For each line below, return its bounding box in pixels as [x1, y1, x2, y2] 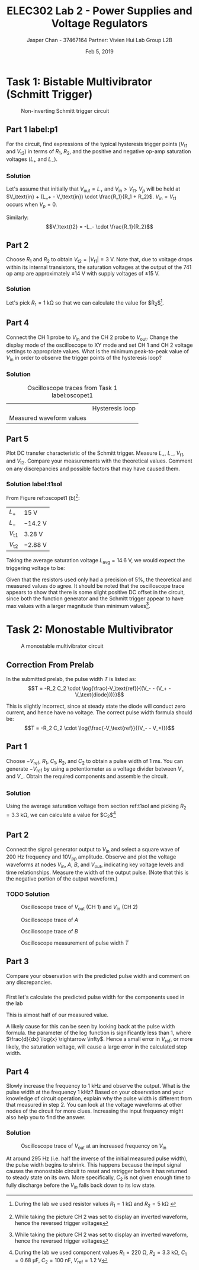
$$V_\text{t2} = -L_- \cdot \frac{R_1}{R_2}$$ [46, 223, 153, 230]
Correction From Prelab [6, 660, 94, 670]
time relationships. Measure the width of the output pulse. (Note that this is [6, 869, 189, 876]
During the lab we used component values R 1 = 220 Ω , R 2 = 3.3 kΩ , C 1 [14, 1249, 187, 1257]
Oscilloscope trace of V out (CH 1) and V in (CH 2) [21, 904, 138, 912]
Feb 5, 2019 [85, 47, 114, 55]
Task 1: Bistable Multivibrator [6, 75, 152, 88]
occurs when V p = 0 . [6, 201, 57, 209]
